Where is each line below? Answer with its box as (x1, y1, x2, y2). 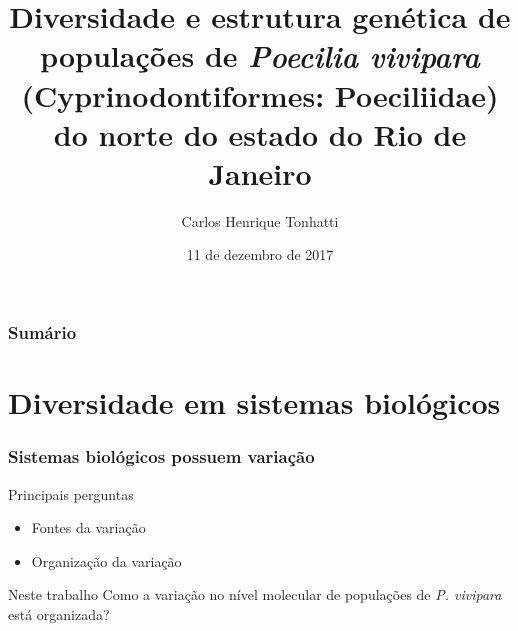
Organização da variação (31, 550, 182, 571)
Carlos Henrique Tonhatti (181, 210, 339, 231)
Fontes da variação (31, 517, 146, 538)
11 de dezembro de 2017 (186, 244, 334, 265)
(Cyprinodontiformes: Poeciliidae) (21, 74, 499, 115)
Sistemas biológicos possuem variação (8, 444, 315, 469)
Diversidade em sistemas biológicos (8, 382, 501, 423)
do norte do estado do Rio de (53, 113, 467, 154)
